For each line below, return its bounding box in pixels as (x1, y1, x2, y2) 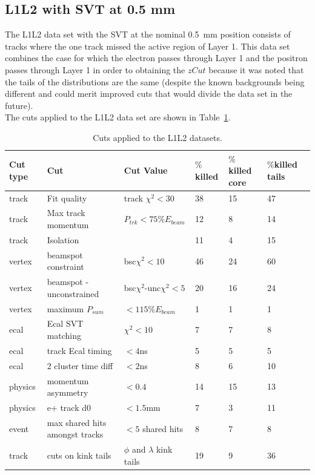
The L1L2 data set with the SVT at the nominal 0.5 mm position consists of (5, 28, 291, 41)
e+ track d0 (47, 401, 91, 413)
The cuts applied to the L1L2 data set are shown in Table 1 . (5, 111, 231, 123)
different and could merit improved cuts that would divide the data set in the (5, 87, 293, 100)
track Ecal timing (47, 344, 112, 356)
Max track (47, 206, 85, 219)
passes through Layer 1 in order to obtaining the (5, 63, 185, 76)
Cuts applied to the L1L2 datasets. (93, 131, 222, 143)
